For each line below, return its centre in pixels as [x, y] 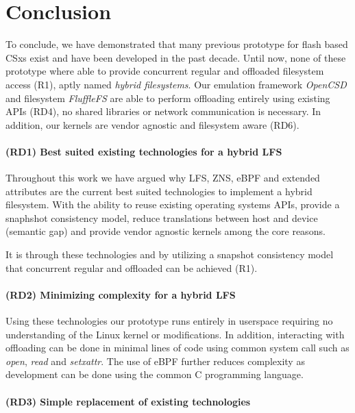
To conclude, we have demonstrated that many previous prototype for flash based [177, 44]
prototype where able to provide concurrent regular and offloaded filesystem [165, 71]
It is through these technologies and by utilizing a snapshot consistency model [170, 254]
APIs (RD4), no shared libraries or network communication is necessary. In [163, 111]
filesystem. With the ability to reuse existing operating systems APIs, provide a [173, 204]
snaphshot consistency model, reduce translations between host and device [162, 217]
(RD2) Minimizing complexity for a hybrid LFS [121, 294]
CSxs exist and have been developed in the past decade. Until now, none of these [176, 57]
